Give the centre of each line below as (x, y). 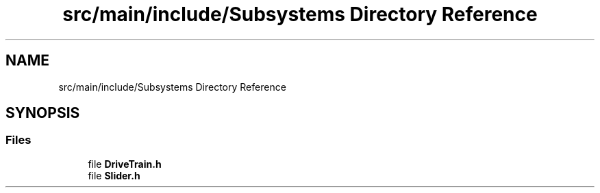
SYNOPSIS (43, 113)
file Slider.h (114, 175)
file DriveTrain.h (125, 164)
